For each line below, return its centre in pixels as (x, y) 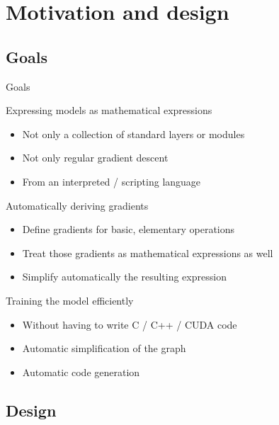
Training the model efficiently (70, 300)
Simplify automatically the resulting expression (124, 277)
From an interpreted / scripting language (112, 181)
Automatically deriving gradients (77, 205)
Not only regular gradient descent (95, 158)
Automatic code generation (81, 372)
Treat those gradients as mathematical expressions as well (148, 253)
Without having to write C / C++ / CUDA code (130, 324)
